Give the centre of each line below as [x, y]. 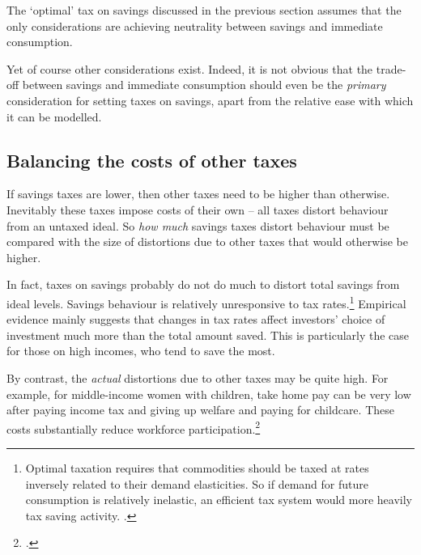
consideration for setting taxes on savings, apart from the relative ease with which [210, 100]
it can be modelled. [54, 116]
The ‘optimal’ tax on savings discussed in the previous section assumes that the [204, 10]
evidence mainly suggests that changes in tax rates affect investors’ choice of [196, 319]
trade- [391, 68]
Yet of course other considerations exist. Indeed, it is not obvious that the [190, 68]
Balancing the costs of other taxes [152, 160]
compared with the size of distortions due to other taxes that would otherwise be [207, 241]
